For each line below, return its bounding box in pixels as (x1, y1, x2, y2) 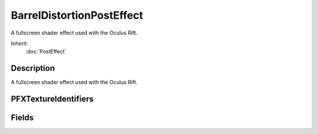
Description (11, 63, 55, 73)
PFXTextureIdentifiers (11, 94, 94, 104)
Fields (11, 113, 34, 123)
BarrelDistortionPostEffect (11, 9, 144, 22)
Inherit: (11, 40, 28, 47)
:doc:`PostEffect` (25, 48, 67, 55)
